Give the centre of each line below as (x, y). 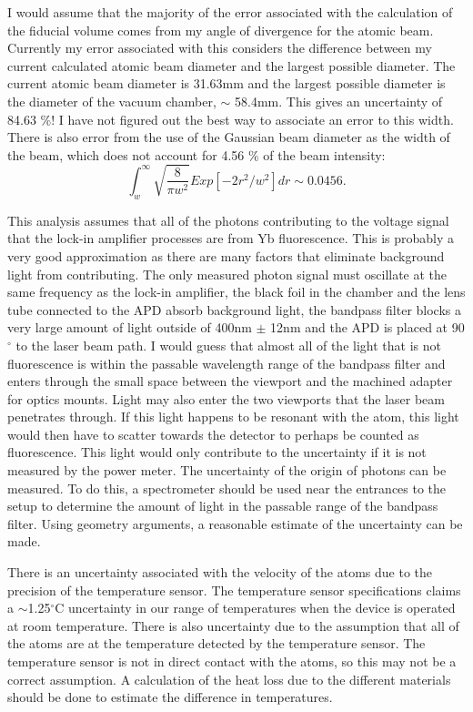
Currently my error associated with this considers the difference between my (220, 48)
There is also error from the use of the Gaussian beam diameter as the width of (229, 137)
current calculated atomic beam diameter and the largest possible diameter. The (231, 65)
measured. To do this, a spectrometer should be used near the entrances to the (227, 488)
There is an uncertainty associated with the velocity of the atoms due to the (220, 572)
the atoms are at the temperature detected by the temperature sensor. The (216, 643)
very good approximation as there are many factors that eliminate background (226, 255)
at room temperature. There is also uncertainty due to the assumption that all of (233, 625)
